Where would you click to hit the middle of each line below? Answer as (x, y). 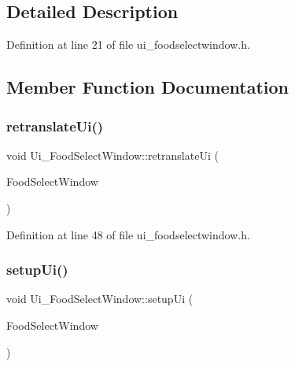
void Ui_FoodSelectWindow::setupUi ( (100, 299)
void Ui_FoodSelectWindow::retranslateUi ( (112, 155)
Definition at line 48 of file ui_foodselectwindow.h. (128, 234)
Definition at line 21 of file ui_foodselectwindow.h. (128, 44)
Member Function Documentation (148, 87)
